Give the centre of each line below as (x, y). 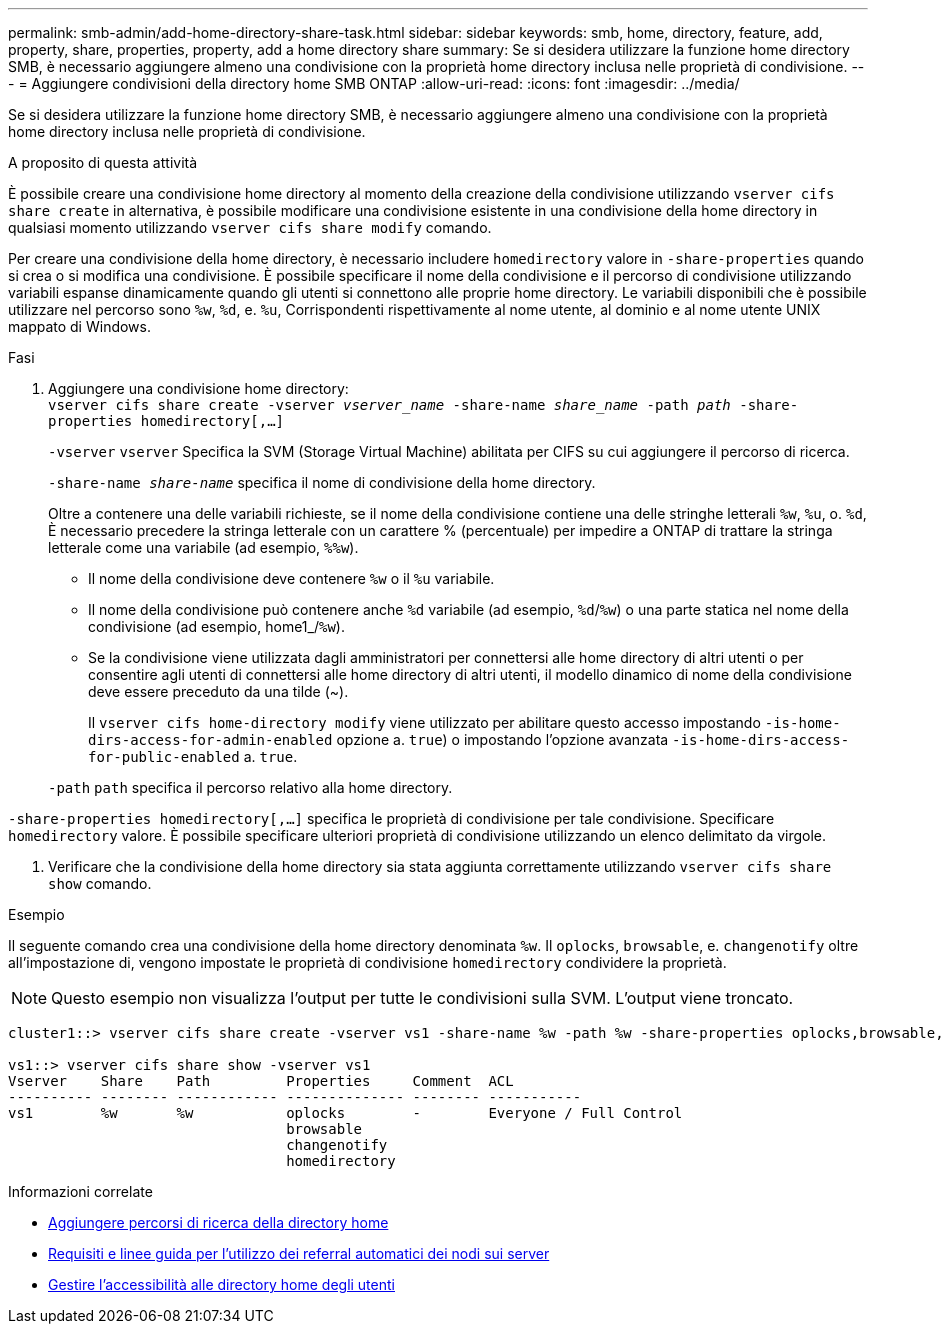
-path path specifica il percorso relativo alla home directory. (250, 787)
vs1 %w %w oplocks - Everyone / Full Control (345, 1113)
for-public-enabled (164, 757)
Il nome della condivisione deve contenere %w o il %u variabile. (291, 578)
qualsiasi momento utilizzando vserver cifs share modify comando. (250, 227)
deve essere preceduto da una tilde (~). (218, 691)
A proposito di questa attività (103, 162)
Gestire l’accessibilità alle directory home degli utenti (221, 1284)
